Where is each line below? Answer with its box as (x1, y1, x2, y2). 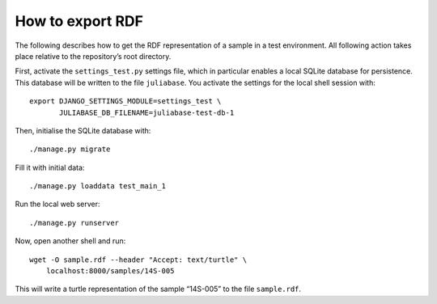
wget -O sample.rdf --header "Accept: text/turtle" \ (29, 255, 247, 264)
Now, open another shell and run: (15, 236, 126, 246)
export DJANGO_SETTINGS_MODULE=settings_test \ (29, 97, 222, 106)
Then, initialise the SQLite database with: (15, 125, 151, 135)
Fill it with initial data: (15, 163, 85, 172)
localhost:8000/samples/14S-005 (45, 267, 175, 276)
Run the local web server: (15, 199, 100, 209)
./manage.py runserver (29, 218, 120, 227)
